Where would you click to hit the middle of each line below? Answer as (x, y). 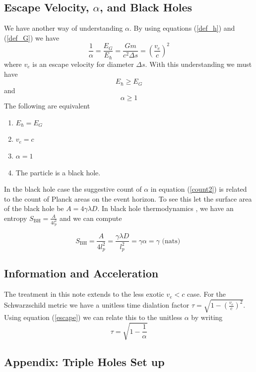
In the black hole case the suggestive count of (73, 189)
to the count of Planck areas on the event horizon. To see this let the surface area (128, 198)
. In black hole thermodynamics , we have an (165, 208)
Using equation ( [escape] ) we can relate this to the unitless (93, 317)
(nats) (171, 241)
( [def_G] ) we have (32, 37)
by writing (207, 317)
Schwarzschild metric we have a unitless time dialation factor (97, 305)
